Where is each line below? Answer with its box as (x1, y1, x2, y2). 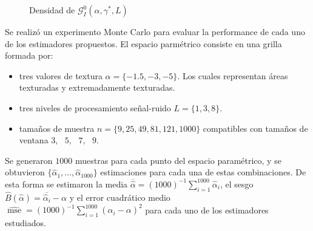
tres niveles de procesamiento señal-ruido (19, 101, 171, 114)
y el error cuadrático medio (69, 190, 170, 203)
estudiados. (5, 216, 46, 229)
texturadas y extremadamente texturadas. (19, 81, 175, 94)
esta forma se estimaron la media (5, 177, 128, 190)
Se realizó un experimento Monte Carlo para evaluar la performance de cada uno (5, 25, 305, 37)
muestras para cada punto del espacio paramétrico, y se (75, 154, 281, 166)
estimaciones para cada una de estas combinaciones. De (100, 166, 306, 178)
